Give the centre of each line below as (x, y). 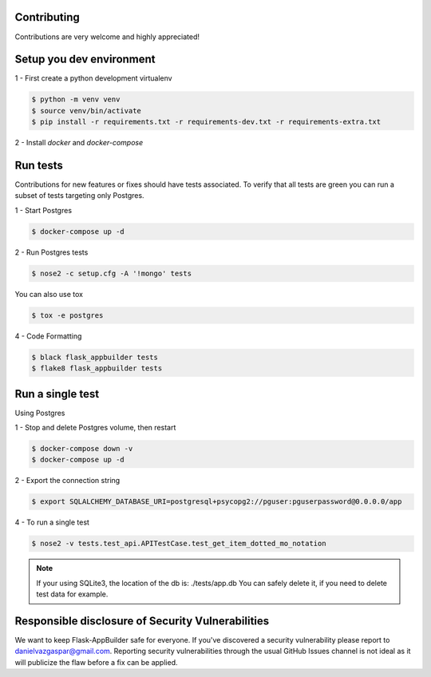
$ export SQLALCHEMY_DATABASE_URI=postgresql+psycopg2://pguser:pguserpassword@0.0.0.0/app (217, 502)
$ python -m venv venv (76, 99)
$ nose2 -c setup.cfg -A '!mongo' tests (111, 273)
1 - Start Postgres (43, 210)
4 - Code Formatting (48, 336)
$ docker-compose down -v (82, 449)
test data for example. (72, 594)
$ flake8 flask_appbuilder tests (97, 368)
